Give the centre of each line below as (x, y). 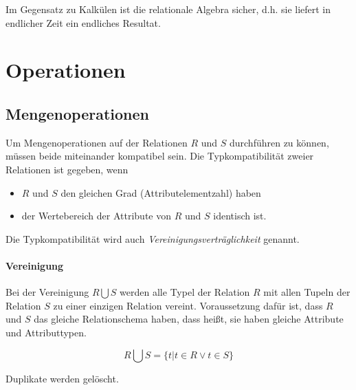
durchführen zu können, (279, 142)
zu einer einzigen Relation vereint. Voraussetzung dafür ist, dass (188, 305)
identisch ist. (240, 216)
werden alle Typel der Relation (185, 292)
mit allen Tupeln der (307, 292)
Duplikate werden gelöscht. (62, 378)
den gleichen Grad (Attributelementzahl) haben (161, 192)
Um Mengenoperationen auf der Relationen (97, 142)
